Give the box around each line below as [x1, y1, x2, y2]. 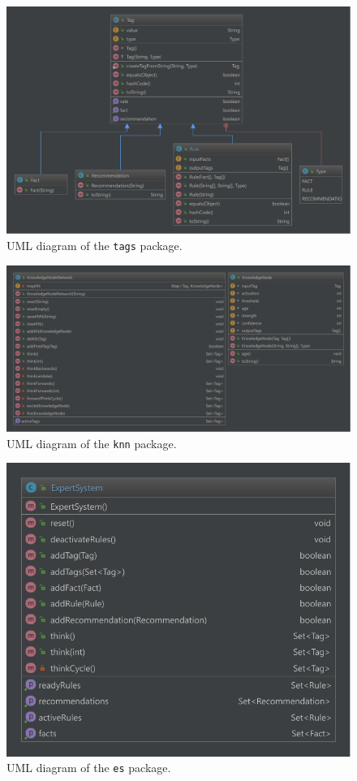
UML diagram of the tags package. [6, 236, 183, 253]
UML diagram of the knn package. [6, 434, 177, 451]
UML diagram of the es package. [6, 759, 171, 776]
